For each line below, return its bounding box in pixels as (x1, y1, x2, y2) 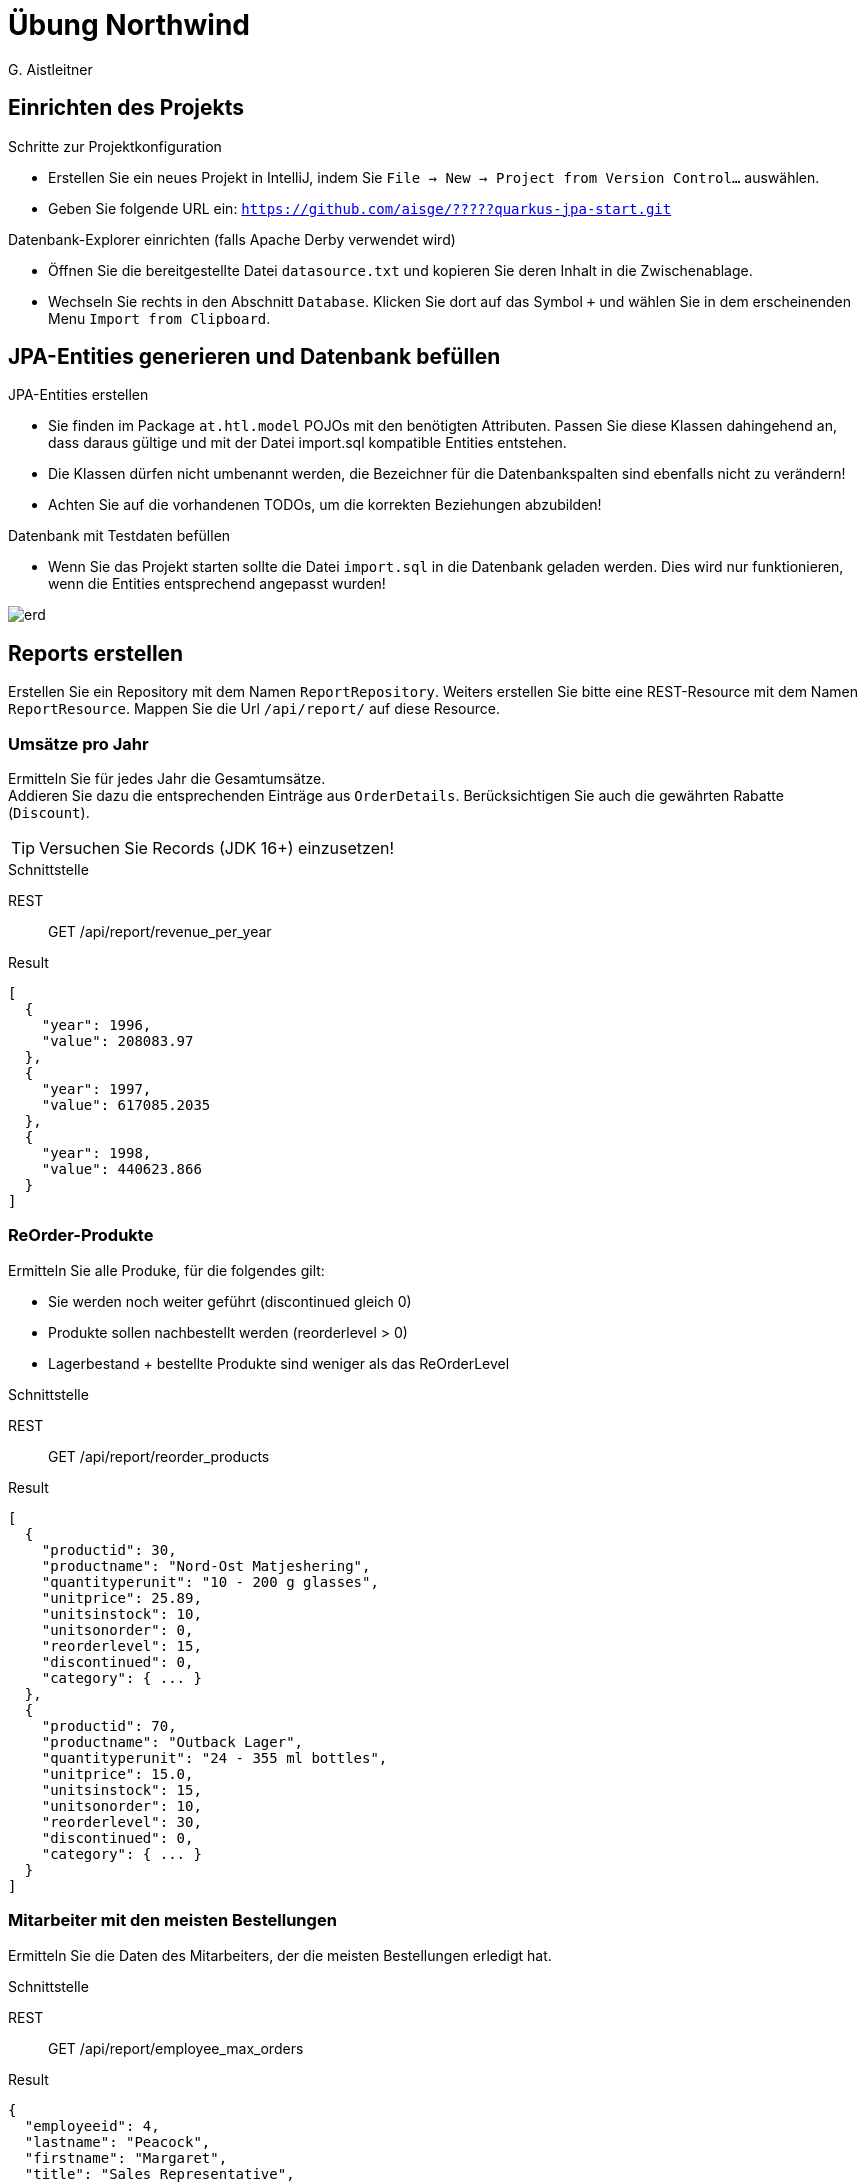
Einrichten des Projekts (8, 95, 245, 121)
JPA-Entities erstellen (8, 386, 149, 404)
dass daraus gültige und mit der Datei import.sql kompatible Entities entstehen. (48, 434, 567, 452)
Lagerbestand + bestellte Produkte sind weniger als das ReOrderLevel (48, 1354, 510, 1372)
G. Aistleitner (8, 60, 93, 78)
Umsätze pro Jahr (8, 733, 149, 754)
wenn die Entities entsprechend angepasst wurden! (48, 575, 386, 593)
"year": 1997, (41, 1081, 152, 1098)
